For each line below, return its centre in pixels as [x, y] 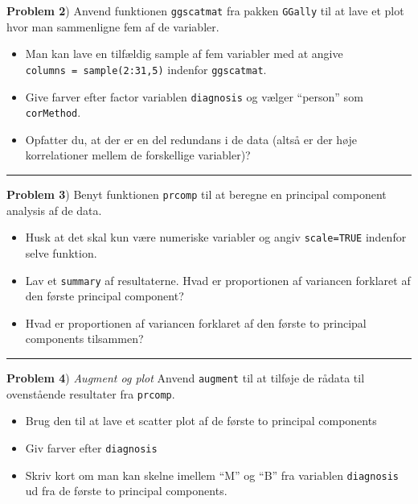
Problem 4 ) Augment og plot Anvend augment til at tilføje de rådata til [186, 377]
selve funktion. [61, 252]
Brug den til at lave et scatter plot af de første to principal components [201, 421]
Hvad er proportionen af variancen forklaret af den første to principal [196, 322]
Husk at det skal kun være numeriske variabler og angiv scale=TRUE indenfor [216, 237]
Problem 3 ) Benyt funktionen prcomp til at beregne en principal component [197, 194]
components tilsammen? [84, 339]
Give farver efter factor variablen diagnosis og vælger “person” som [194, 96]
